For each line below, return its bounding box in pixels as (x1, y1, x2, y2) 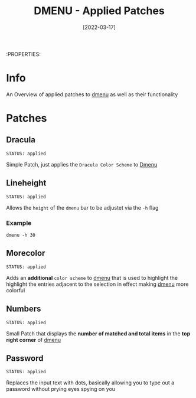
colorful (6, 286, 25, 293)
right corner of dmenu (6, 336, 61, 343)
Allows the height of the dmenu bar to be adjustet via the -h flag (6, 204, 159, 211)
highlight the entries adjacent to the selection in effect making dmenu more (6, 280, 189, 288)
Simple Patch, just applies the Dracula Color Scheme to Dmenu (6, 161, 158, 168)
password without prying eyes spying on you (6, 386, 116, 393)
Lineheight (6, 178, 47, 188)
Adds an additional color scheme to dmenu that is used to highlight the (6, 274, 178, 281)
